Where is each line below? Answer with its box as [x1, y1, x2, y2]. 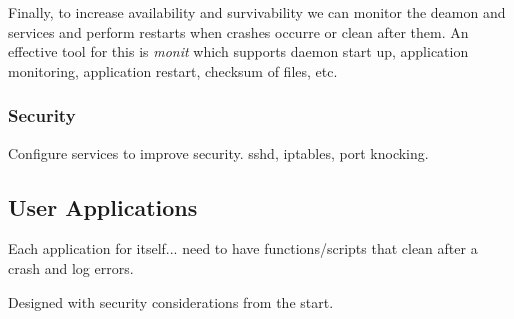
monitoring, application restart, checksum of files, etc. [8, 60, 338, 81]
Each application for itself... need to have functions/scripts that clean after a [8, 238, 478, 259]
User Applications [8, 191, 198, 222]
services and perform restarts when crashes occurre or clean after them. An [8, 21, 469, 42]
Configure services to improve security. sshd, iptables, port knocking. [8, 142, 429, 163]
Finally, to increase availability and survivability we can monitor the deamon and [8, 2, 506, 22]
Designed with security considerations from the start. [8, 291, 334, 312]
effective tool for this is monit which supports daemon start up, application [8, 41, 469, 62]
